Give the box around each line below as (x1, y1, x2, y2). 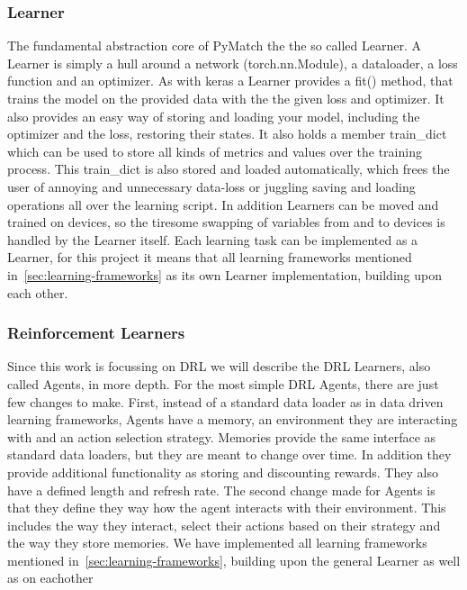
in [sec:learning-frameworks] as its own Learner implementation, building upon (7, 265, 442, 284)
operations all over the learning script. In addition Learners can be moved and (7, 195, 439, 213)
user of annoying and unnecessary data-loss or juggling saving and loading (7, 177, 416, 195)
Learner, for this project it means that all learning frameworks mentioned (7, 248, 412, 267)
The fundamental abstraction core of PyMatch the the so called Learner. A (7, 36, 421, 55)
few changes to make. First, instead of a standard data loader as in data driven (7, 392, 444, 411)
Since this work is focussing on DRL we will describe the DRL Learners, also (7, 357, 431, 376)
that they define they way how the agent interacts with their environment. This (7, 498, 446, 517)
